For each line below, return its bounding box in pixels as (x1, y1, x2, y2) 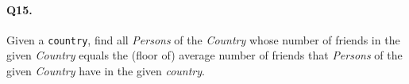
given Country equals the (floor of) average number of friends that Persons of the (6, 47, 403, 63)
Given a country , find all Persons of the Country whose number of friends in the (6, 31, 400, 48)
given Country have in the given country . (6, 63, 205, 79)
